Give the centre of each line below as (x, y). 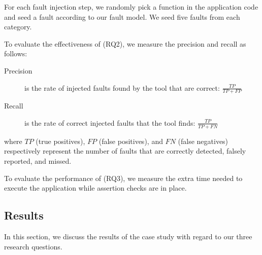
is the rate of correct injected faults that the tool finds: (110, 122)
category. (18, 27)
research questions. (33, 246)
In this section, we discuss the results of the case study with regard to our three (128, 236)
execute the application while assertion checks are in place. (95, 188)
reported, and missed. (38, 161)
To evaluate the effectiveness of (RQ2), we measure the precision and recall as (125, 43)
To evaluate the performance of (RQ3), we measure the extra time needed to (123, 178)
